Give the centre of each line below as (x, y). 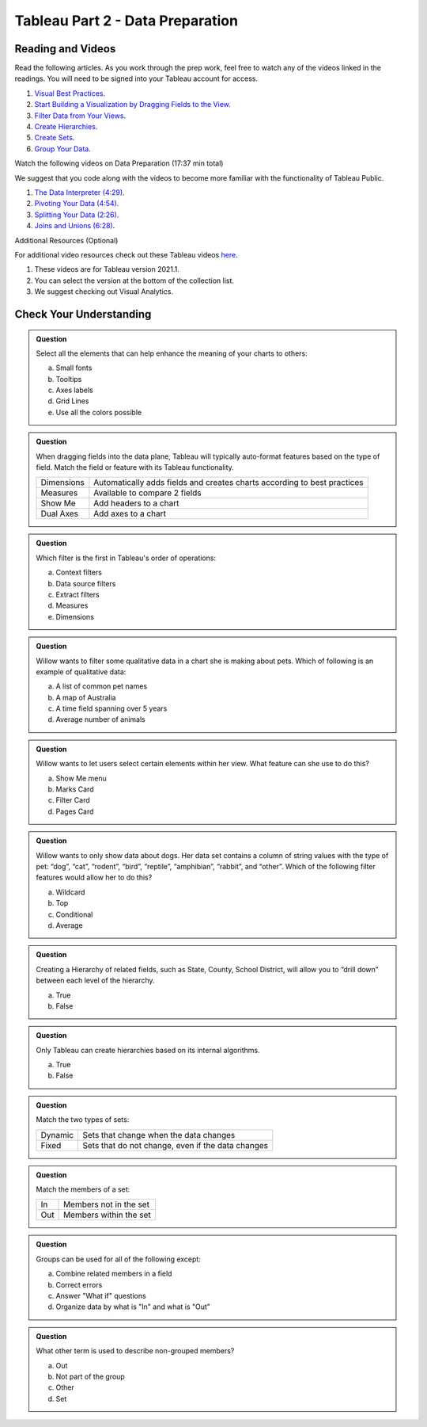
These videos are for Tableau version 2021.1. (107, 269)
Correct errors (79, 1284)
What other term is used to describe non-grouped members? (135, 1351)
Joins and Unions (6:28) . (75, 226)
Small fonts (74, 368)
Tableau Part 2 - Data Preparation (127, 21)
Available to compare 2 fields (147, 493)
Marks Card (75, 789)
